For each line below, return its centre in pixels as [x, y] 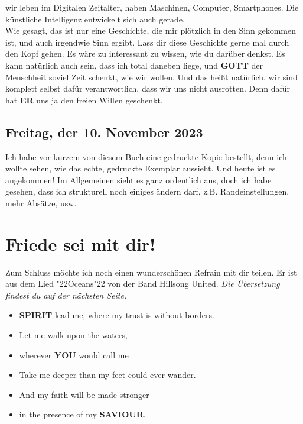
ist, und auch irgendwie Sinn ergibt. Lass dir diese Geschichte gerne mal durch [147, 42]
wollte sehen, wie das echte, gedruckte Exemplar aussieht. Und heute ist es [141, 168]
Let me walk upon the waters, [73, 335]
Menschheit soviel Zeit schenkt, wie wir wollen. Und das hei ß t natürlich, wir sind [151, 77]
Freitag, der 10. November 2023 [104, 132]
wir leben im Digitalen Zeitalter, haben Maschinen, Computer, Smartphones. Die [152, 7]
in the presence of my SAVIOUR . [82, 414]
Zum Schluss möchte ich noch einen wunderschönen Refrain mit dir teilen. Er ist [151, 272]
